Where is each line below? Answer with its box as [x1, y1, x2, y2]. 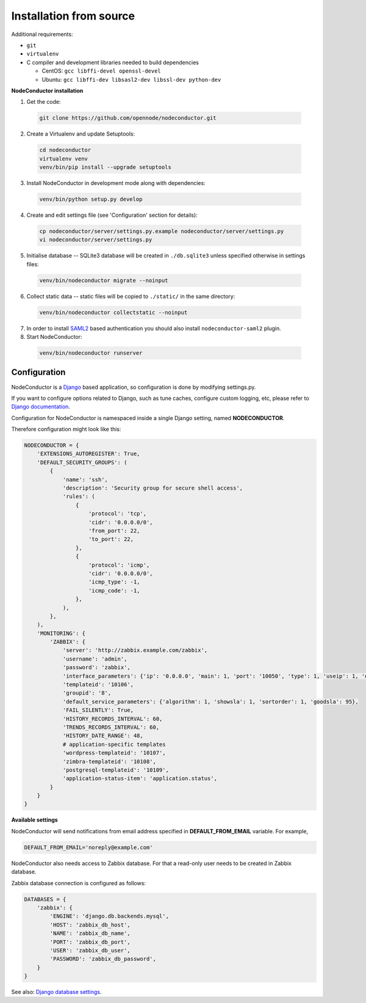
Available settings [11, 816, 58, 824]
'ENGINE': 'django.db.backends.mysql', [49, 913, 169, 920]
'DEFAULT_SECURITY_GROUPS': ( [37, 458, 127, 466]
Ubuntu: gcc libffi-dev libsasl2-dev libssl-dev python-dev [41, 76, 221, 83]
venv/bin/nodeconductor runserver [39, 350, 143, 357]
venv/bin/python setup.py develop [39, 195, 143, 203]
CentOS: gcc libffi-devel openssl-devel [41, 67, 161, 74]
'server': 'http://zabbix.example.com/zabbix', [62, 647, 208, 654]
